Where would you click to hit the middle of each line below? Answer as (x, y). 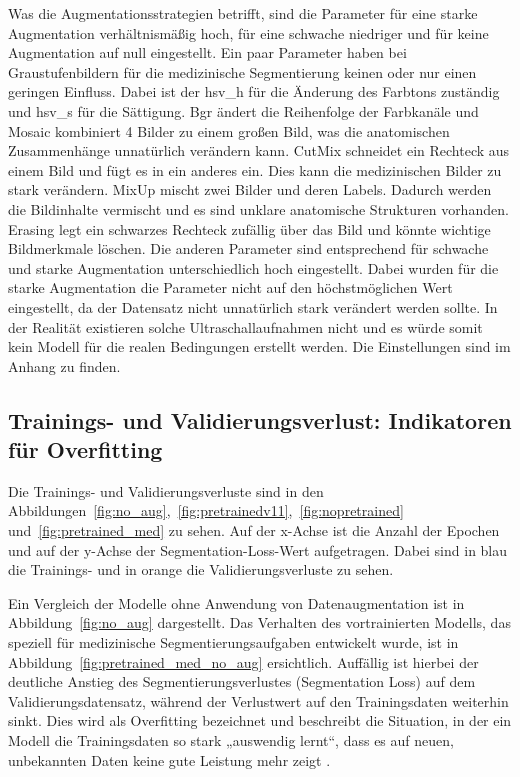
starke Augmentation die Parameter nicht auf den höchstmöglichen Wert (230, 287)
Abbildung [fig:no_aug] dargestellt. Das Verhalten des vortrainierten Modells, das (259, 622)
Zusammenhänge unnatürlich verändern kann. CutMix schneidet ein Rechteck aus (259, 150)
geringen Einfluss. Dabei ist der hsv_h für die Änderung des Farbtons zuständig (254, 91)
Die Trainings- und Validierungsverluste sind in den (166, 490)
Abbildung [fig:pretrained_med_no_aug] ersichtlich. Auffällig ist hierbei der (243, 661)
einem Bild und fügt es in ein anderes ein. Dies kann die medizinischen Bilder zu (255, 169)
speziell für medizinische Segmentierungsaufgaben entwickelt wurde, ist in (233, 642)
